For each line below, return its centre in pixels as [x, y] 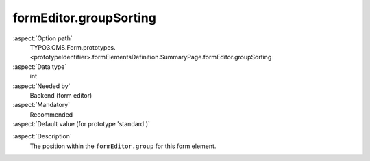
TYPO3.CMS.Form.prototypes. [73, 47]
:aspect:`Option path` [42, 38]
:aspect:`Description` [42, 136]
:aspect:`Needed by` [41, 86]
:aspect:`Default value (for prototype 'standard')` [82, 124]
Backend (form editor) [61, 95]
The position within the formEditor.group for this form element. [123, 146]
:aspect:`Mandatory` [41, 105]
